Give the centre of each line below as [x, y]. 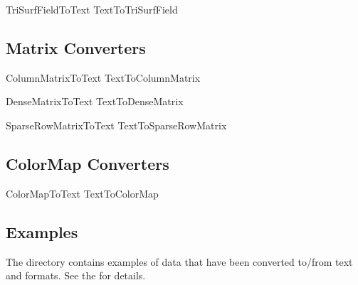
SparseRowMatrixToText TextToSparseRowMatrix [116, 125]
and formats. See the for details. [76, 275]
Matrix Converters [76, 47]
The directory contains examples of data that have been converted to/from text [179, 261]
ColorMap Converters [88, 163]
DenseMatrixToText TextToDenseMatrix [95, 101]
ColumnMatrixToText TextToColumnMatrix [103, 77]
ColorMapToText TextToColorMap [82, 193]
